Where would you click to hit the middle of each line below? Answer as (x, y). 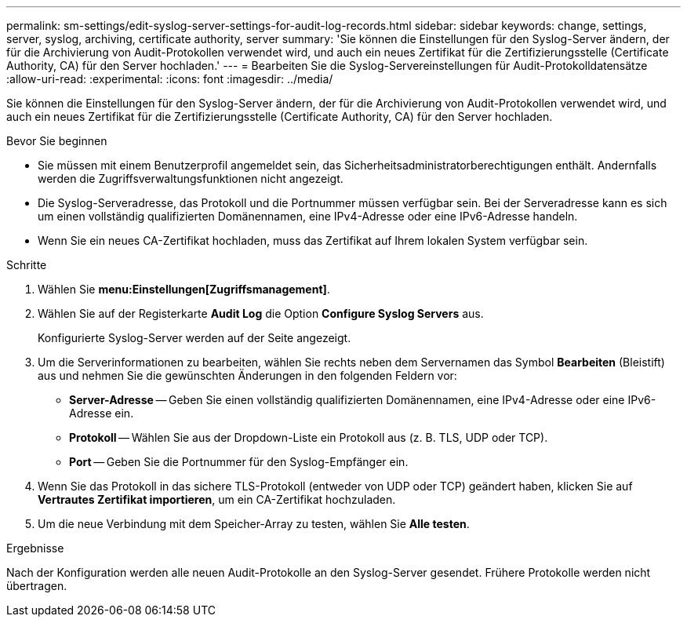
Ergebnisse (35, 548)
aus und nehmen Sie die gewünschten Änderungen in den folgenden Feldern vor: (247, 375)
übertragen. (37, 586)
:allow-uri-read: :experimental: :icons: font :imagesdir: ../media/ (170, 79)
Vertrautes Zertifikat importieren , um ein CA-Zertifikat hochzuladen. (217, 499)
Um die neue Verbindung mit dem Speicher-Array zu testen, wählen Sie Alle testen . (254, 524)
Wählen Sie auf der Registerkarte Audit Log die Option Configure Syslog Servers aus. (261, 313)
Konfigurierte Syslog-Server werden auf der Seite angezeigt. (194, 338)
